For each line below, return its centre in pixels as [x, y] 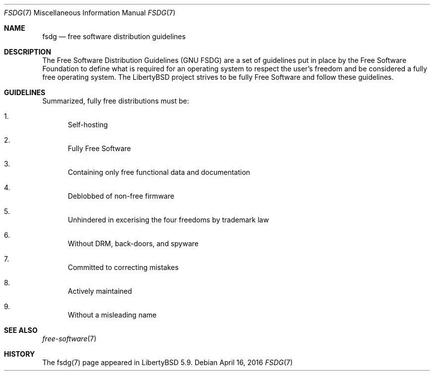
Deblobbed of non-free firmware [121, 196]
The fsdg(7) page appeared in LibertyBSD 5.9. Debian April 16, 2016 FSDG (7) [167, 362]
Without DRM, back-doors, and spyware [133, 243]
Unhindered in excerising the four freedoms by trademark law [168, 220]
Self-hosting [88, 125]
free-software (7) [69, 339]
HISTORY [20, 354]
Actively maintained [100, 291]
